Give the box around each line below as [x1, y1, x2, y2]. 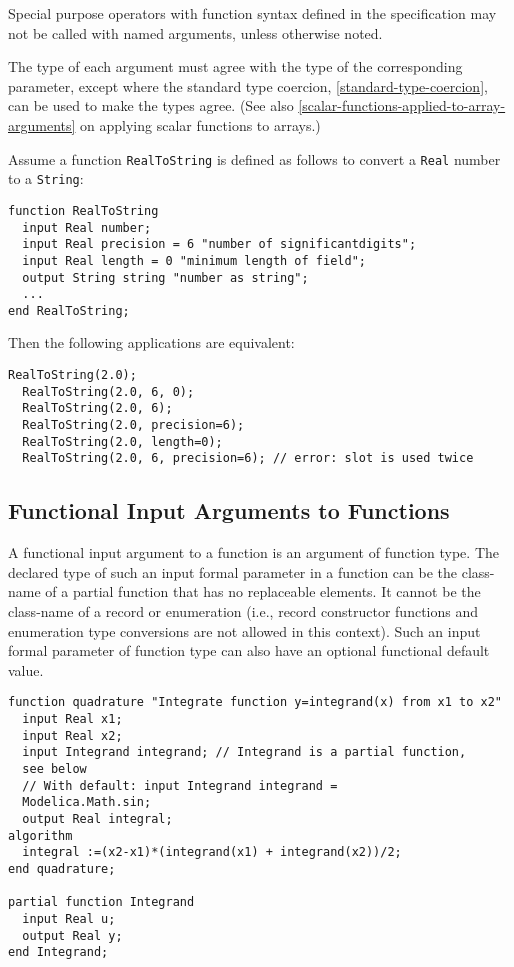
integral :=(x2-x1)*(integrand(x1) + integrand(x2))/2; [22, 845, 402, 860]
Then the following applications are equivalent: [8, 332, 295, 353]
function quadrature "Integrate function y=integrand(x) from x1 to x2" [8, 695, 502, 710]
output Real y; [22, 928, 123, 943]
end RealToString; [8, 303, 130, 318]
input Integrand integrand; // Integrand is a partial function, [22, 745, 467, 760]
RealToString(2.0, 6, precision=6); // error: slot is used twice [22, 451, 474, 466]
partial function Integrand [8, 895, 195, 910]
